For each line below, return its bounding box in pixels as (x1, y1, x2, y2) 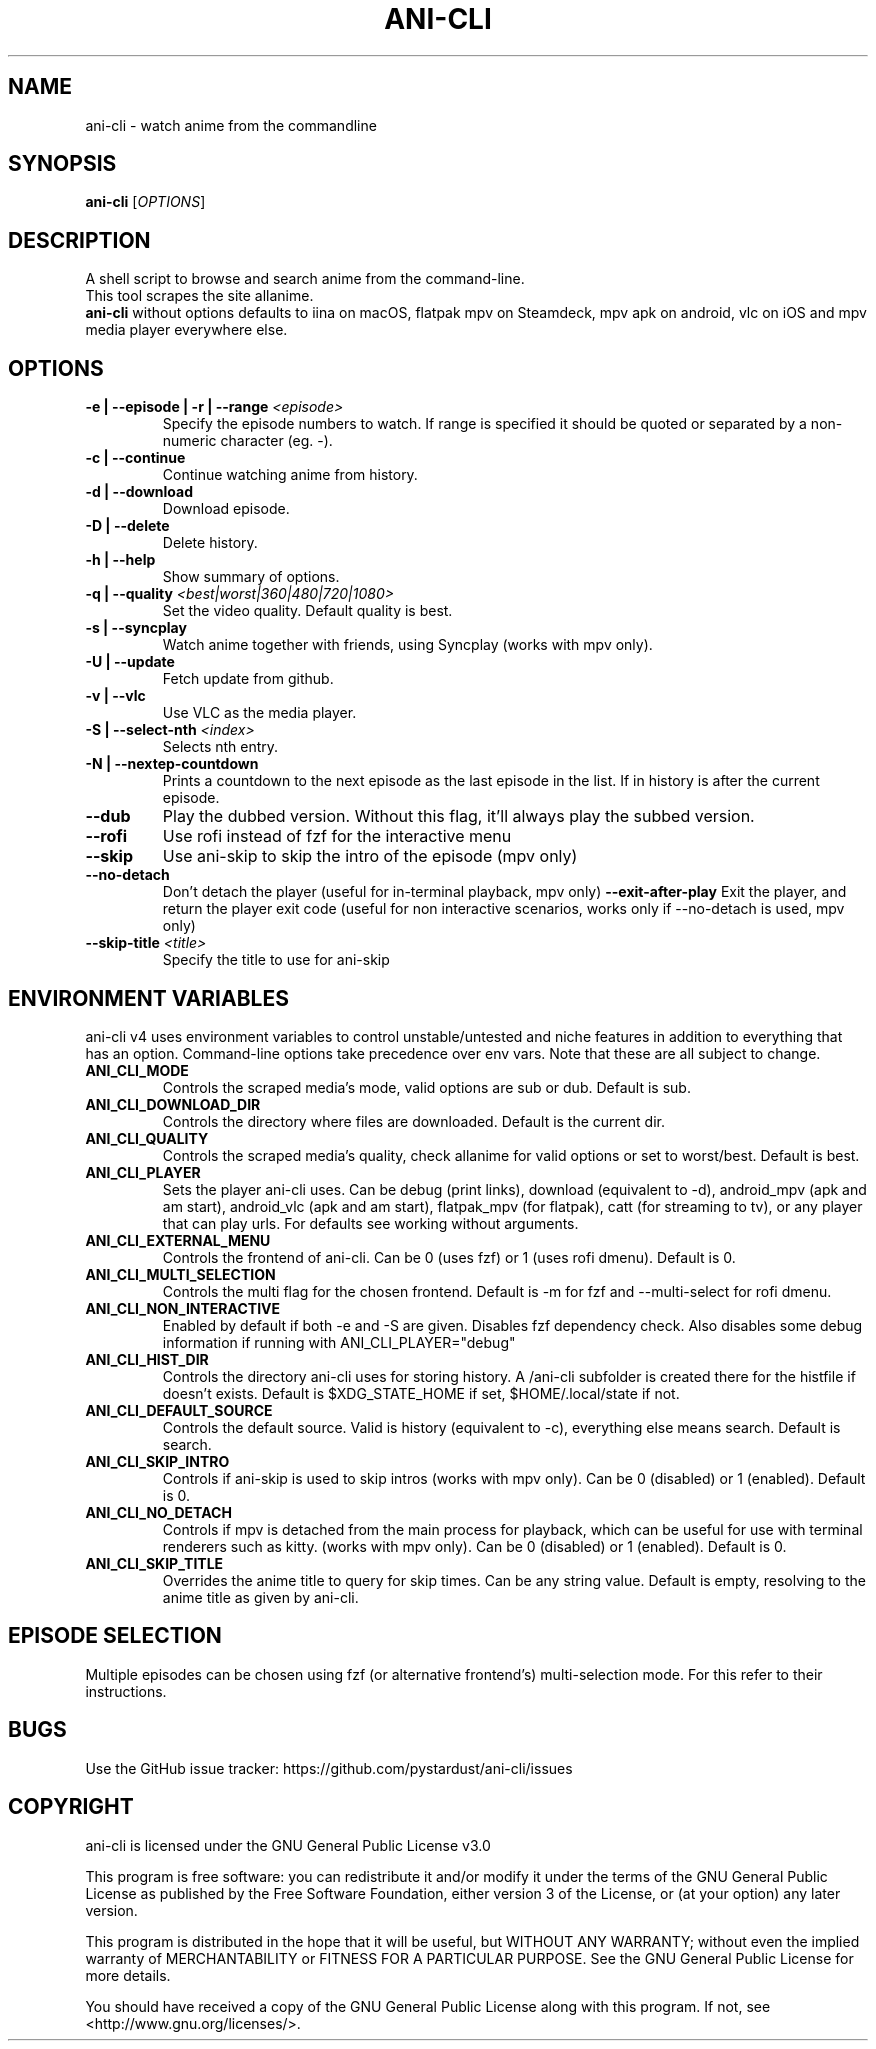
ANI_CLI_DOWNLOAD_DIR (85, 1095, 261, 1113)
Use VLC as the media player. (162, 704, 357, 722)
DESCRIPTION (8, 227, 151, 253)
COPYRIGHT (8, 1794, 134, 1820)
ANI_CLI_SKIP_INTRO (85, 1452, 230, 1470)
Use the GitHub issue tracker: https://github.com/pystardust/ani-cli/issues (85, 1759, 573, 1777)
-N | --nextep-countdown (85, 755, 259, 773)
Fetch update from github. (162, 670, 334, 688)
